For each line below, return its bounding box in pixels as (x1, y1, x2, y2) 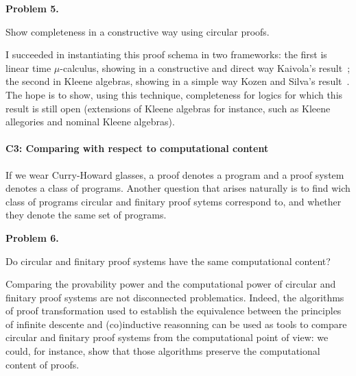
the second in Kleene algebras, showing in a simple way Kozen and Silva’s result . (5, 74, 350, 88)
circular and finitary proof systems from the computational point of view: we (5, 330, 329, 344)
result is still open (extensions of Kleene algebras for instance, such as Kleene (5, 101, 331, 115)
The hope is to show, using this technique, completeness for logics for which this (5, 87, 343, 101)
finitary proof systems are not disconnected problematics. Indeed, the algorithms (5, 290, 344, 304)
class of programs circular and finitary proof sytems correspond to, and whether (5, 194, 342, 208)
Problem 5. (5, 1, 59, 15)
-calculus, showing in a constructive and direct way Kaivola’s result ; (60, 60, 351, 75)
